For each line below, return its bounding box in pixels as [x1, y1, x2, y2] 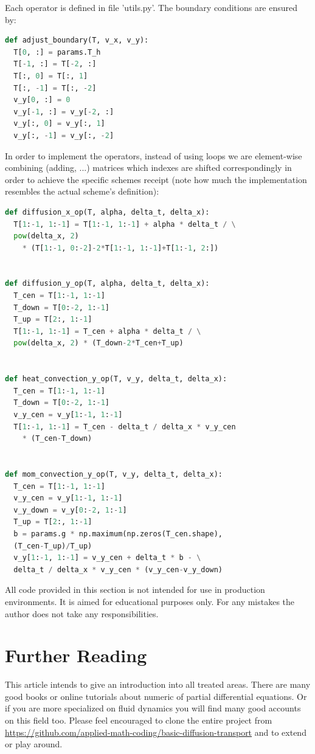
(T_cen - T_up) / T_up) [13, 541, 92, 550]
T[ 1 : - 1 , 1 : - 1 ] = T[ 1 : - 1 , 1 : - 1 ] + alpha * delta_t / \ [13, 220, 236, 229]
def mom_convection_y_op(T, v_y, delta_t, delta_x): [5, 469, 223, 479]
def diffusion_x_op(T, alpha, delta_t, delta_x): [5, 207, 210, 216]
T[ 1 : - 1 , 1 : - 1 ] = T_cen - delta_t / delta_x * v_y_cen [13, 422, 236, 431]
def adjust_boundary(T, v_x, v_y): [5, 36, 149, 45]
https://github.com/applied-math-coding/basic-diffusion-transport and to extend [5, 725, 306, 738]
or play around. [5, 738, 63, 750]
